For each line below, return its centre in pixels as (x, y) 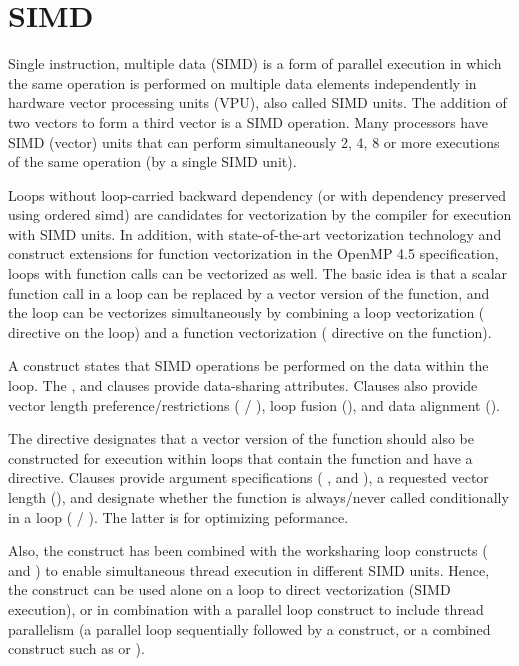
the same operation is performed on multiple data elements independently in (242, 82)
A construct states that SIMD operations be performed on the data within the (248, 365)
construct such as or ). (76, 648)
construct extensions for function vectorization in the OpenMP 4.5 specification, (253, 253)
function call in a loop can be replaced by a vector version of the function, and (249, 292)
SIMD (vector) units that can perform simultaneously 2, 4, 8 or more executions (254, 141)
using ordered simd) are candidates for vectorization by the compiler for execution (260, 214)
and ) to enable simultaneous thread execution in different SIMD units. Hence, (249, 569)
